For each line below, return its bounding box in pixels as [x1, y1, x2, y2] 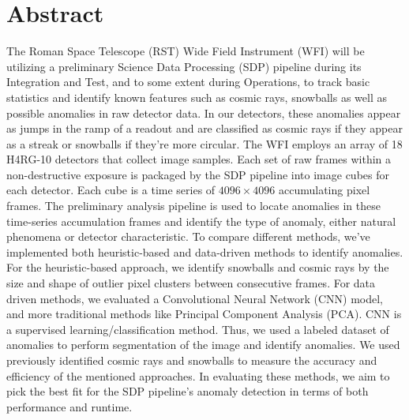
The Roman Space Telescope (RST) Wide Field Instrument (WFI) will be [6, 43, 365, 59]
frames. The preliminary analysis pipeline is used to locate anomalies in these [6, 197, 381, 214]
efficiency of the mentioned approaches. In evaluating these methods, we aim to [6, 367, 390, 384]
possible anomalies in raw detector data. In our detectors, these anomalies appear [6, 104, 401, 121]
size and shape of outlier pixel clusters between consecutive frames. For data [6, 275, 376, 291]
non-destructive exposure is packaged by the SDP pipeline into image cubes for [6, 166, 389, 182]
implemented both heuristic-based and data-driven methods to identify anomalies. [6, 243, 403, 260]
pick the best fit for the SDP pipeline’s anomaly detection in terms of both [6, 383, 369, 399]
